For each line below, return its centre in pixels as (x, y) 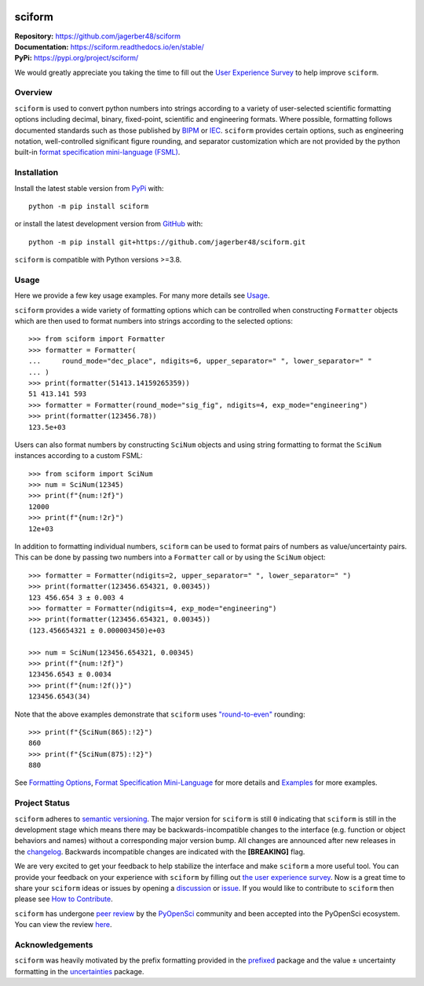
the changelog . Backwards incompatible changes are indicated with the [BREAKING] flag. (160, 852)
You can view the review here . (63, 925)
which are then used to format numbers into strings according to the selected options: (154, 321)
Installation (37, 173)
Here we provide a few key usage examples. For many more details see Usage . (142, 295)
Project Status (42, 803)
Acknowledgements (54, 944)
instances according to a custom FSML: (79, 456)
